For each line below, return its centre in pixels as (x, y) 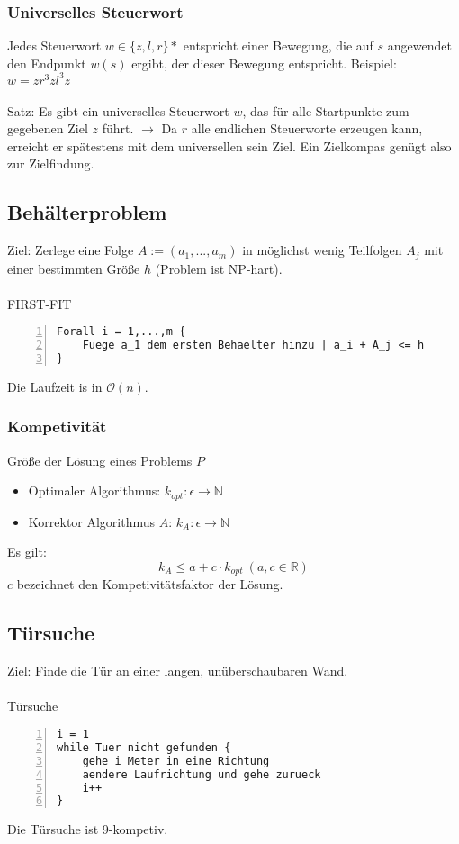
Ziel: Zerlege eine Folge (71, 250)
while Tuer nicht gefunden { (144, 747)
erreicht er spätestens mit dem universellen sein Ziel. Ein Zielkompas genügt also (229, 145)
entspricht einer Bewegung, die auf (278, 45)
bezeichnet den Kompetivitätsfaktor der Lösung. (150, 584)
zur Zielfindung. (51, 163)
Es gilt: (27, 552)
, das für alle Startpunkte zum (326, 110)
